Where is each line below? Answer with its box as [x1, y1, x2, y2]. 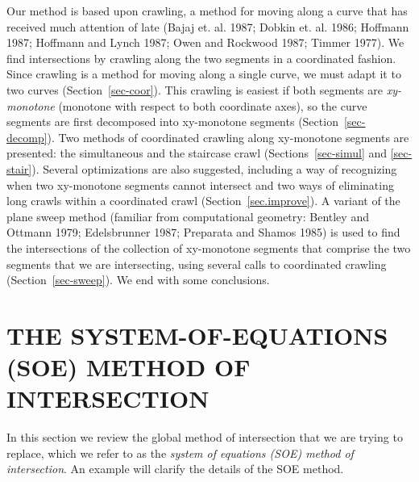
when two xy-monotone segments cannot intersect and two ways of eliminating [6, 176, 394, 193]
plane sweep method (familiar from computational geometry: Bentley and [6, 207, 369, 224]
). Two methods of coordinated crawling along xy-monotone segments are [47, 128, 409, 145]
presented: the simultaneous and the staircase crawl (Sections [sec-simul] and [6, 145, 388, 161]
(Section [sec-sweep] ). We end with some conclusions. [6, 271, 270, 288]
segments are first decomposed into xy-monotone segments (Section [6, 113, 338, 130]
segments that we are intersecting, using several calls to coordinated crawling [6, 255, 387, 272]
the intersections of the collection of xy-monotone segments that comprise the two [6, 239, 411, 256]
